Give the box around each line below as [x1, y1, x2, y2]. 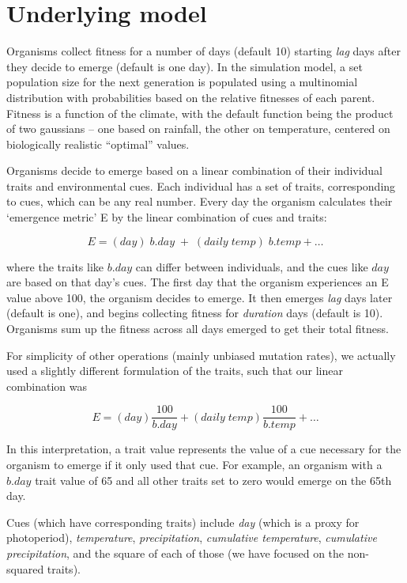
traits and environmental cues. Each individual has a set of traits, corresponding [6, 177, 396, 194]
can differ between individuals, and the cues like [135, 258, 368, 274]
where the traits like [6, 258, 104, 274]
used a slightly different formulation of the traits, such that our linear [6, 362, 343, 379]
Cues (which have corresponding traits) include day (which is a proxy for [6, 513, 360, 530]
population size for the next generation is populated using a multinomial [6, 74, 358, 90]
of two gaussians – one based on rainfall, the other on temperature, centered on [6, 120, 390, 137]
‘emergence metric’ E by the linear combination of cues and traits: [6, 209, 327, 225]
